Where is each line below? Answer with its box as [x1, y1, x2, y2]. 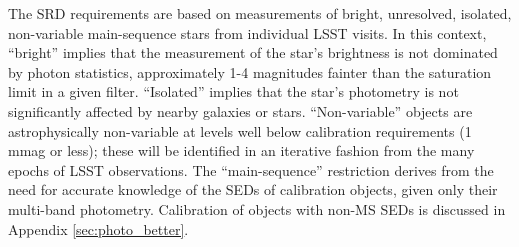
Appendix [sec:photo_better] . [8, 218, 189, 239]
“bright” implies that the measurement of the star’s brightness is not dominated [8, 42, 498, 63]
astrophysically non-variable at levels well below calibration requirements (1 [8, 120, 472, 141]
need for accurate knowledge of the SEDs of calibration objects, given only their [8, 179, 498, 200]
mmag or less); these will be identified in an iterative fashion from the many [8, 140, 475, 161]
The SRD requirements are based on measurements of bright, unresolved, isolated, [8, 3, 512, 23]
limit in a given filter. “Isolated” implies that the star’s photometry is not [8, 81, 459, 102]
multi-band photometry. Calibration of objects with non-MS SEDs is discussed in [8, 198, 506, 219]
